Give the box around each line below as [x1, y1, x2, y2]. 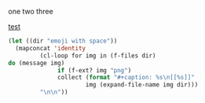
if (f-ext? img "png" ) [57, 66, 132, 74]
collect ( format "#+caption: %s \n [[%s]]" [57, 74, 195, 82]
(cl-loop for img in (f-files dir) [39, 51, 156, 60]
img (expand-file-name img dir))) [85, 81, 199, 89]
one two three [8, 7, 53, 16]
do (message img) [8, 59, 65, 67]
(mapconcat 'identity [15, 44, 86, 52]
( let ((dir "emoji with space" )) [8, 37, 118, 45]
